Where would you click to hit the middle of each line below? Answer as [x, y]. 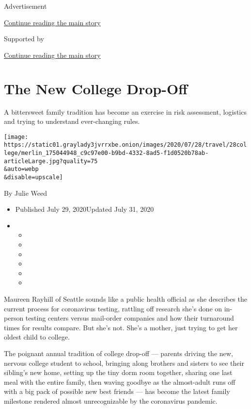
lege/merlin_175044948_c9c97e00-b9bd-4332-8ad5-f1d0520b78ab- [106, 153]
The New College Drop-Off [96, 88]
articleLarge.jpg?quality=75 [51, 161]
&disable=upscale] [33, 177]
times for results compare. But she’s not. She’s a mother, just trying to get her [121, 327]
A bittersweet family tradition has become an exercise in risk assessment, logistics [125, 111]
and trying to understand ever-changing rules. [72, 121]
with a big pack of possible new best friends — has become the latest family [117, 391]
